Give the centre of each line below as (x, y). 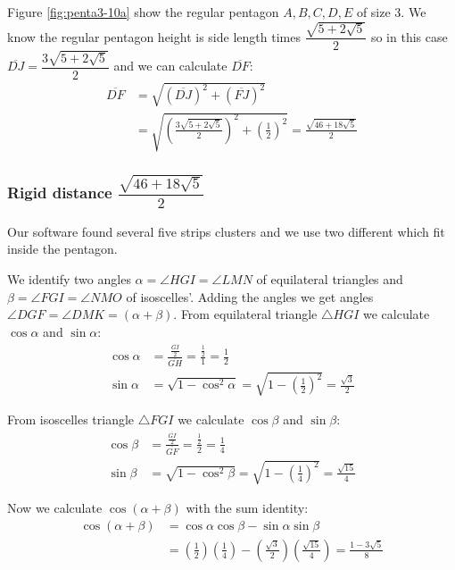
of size (373, 12)
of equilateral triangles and (330, 278)
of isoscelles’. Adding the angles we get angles (250, 296)
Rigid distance (60, 193)
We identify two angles (69, 278)
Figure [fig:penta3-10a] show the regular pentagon (143, 12)
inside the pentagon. (62, 249)
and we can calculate (170, 66)
